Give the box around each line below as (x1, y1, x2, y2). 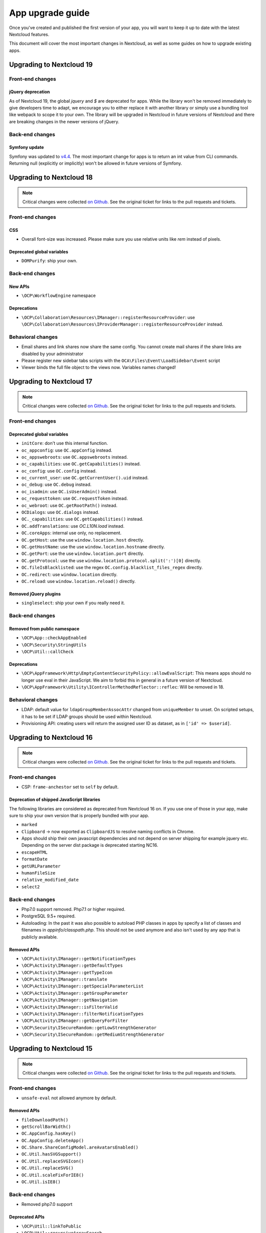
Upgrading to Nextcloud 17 (9, 377, 93, 386)
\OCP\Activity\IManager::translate (21, 977, 108, 982)
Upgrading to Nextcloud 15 (9, 1045, 93, 1052)
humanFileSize (21, 870, 56, 876)
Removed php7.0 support (21, 1201, 72, 1207)
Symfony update (9, 145, 44, 150)
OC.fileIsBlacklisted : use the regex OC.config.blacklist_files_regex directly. (21, 565, 203, 571)
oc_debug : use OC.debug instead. (21, 481, 92, 488)
